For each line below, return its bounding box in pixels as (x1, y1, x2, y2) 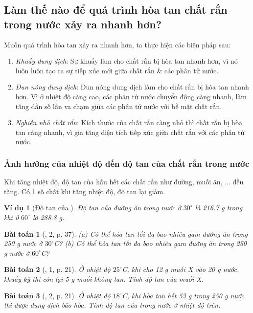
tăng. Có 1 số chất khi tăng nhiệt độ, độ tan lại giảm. (4, 186, 165, 196)
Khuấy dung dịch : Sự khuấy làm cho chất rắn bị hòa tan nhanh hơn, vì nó (15, 56, 238, 66)
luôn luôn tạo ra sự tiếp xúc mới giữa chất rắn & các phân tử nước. (15, 65, 219, 75)
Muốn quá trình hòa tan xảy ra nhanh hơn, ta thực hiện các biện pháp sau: (4, 39, 231, 49)
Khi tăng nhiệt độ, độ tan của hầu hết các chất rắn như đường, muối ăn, (4, 177, 223, 187)
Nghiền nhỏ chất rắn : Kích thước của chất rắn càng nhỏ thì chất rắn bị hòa (15, 117, 242, 128)
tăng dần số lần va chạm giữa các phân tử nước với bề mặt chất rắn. (15, 101, 222, 111)
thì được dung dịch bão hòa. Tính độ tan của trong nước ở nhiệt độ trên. (4, 300, 221, 310)
